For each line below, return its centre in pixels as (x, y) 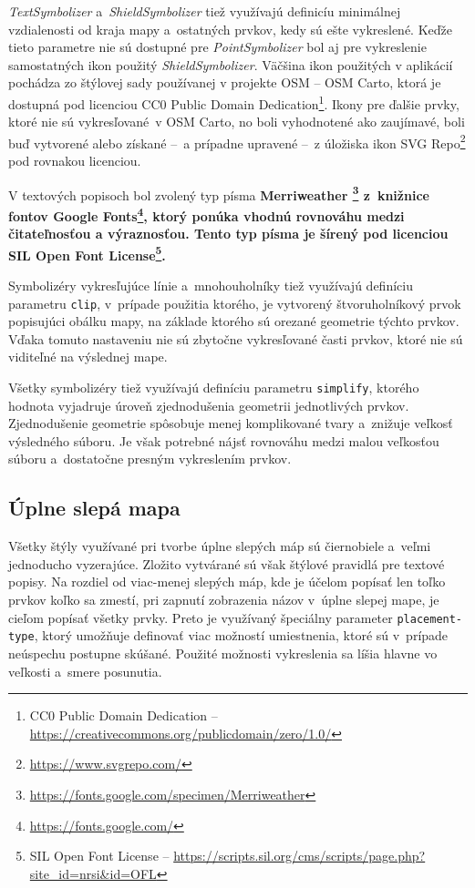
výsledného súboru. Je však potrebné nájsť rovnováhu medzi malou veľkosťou (224, 440)
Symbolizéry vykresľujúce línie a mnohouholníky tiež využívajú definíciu (211, 285)
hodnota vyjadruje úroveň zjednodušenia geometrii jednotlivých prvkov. (209, 405)
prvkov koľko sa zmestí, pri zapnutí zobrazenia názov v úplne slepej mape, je (224, 600)
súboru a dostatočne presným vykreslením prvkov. (150, 459)
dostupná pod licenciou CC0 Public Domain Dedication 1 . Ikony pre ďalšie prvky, (234, 102)
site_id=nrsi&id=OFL (93, 873)
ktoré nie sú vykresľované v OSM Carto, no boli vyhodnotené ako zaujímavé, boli (237, 122)
